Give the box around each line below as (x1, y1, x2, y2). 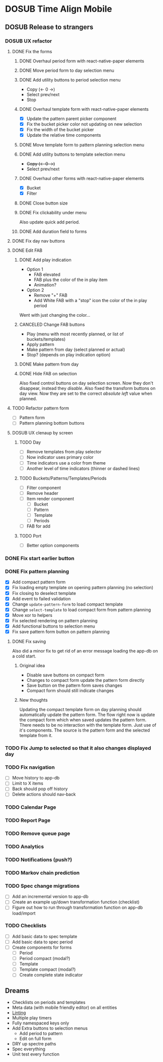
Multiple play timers (12, 1015, 52, 1021)
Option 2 (26, 287, 44, 293)
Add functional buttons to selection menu (12, 623, 95, 629)
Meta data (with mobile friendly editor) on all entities (12, 1004, 117, 1011)
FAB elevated (34, 272, 61, 278)
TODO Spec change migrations (5, 882, 80, 889)
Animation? (34, 282, 57, 288)
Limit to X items (12, 780, 44, 786)
